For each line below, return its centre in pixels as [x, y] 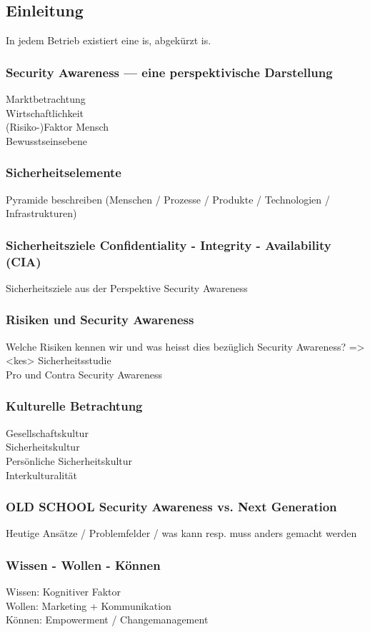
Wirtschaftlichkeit [45, 112]
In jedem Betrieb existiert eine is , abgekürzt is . [109, 40]
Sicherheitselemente [64, 172]
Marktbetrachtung [46, 99]
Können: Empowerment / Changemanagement [107, 620]
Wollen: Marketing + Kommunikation [89, 605]
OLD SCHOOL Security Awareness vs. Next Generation [171, 507]
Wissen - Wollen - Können [83, 565]
